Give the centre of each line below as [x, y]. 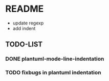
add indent [24, 28]
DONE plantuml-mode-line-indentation [55, 59]
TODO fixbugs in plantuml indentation [53, 73]
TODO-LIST [24, 45]
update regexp [28, 23]
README [25, 9]
